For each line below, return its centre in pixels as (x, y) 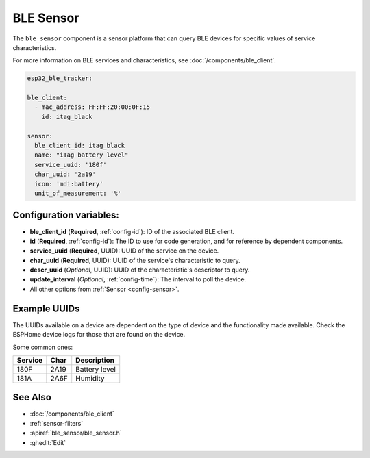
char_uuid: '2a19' (65, 174)
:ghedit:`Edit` (48, 442)
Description (95, 360)
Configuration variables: (66, 215)
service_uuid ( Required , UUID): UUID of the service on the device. (124, 251)
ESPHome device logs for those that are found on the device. (99, 335)
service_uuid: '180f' (71, 165)
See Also (32, 397)
